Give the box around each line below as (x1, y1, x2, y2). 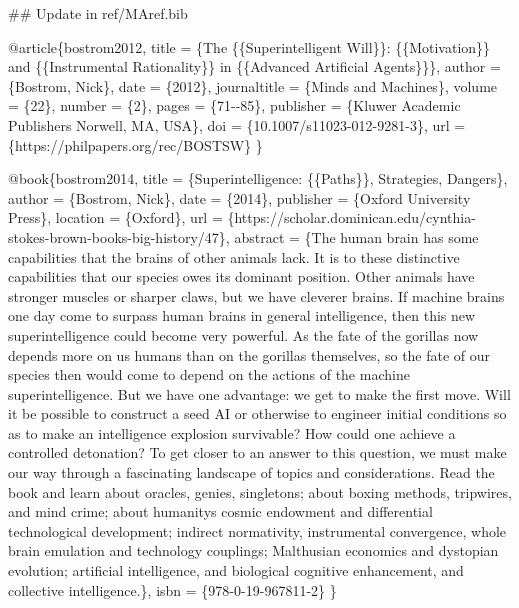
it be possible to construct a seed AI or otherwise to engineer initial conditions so (8, 403, 507, 424)
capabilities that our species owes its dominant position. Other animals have (8, 266, 475, 287)
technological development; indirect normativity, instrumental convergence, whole (8, 520, 507, 541)
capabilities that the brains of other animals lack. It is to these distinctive (8, 246, 460, 267)
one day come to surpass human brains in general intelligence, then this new (8, 305, 476, 326)
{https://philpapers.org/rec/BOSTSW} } (8, 134, 263, 155)
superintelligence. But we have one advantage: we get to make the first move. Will (8, 383, 511, 404)
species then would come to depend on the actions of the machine (8, 364, 410, 385)
